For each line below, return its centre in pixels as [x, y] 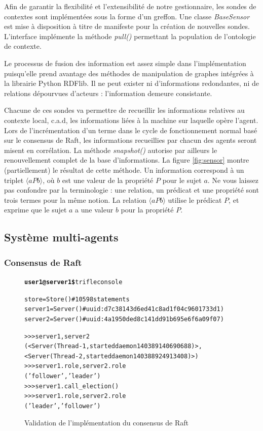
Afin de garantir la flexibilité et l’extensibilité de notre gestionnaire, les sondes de [130, 6]
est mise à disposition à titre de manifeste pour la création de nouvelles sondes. [127, 26]
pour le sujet [182, 180]
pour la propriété [147, 210]
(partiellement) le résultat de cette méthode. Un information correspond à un [124, 170]
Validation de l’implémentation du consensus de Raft [107, 422]
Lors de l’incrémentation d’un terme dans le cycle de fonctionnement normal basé [131, 130]
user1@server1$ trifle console [73, 282]
